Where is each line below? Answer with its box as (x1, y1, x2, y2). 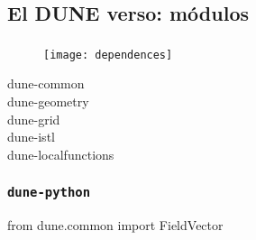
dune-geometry (7, 91, 89, 110)
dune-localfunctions (7, 144, 114, 163)
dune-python (7, 185, 91, 200)
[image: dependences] (43, 48, 173, 61)
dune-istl (7, 127, 55, 146)
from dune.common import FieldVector (7, 216, 224, 235)
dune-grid (7, 109, 60, 128)
